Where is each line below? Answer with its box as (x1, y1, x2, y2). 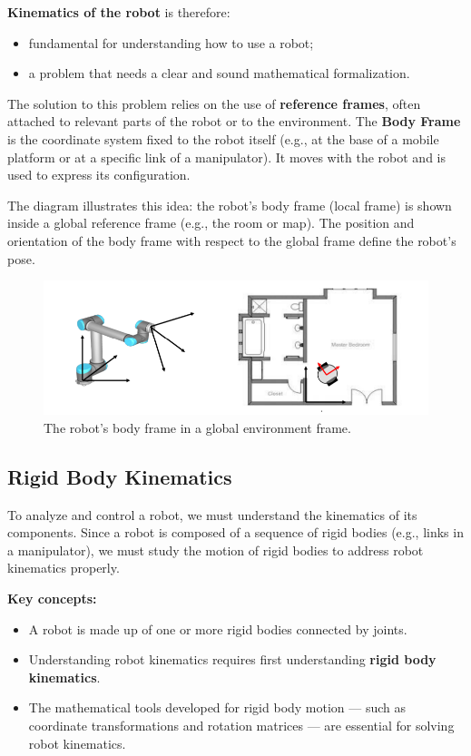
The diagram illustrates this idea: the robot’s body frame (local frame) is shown (7, 195, 452, 214)
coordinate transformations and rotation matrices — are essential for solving (28, 715, 455, 734)
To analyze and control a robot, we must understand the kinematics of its (7, 505, 417, 524)
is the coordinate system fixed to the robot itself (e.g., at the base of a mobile (7, 129, 439, 148)
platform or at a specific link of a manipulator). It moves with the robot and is (7, 147, 446, 166)
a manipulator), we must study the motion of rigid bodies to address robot (7, 540, 424, 559)
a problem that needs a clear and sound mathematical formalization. (28, 64, 410, 83)
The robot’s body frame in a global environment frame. (44, 417, 351, 437)
